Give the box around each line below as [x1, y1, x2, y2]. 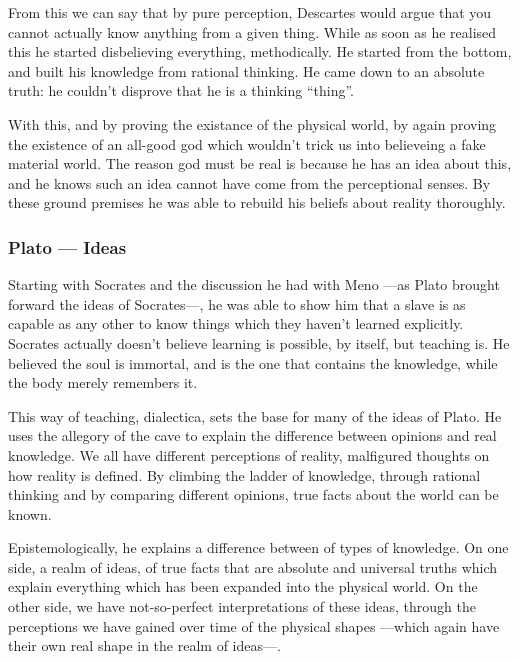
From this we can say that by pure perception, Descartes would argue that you [8, 2, 492, 22]
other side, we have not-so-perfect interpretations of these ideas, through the [8, 596, 477, 617]
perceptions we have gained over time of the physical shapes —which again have [8, 615, 500, 636]
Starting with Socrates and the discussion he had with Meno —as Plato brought [8, 274, 500, 295]
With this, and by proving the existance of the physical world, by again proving [8, 113, 497, 134]
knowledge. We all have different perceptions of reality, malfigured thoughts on [8, 444, 490, 465]
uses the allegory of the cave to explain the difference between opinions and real [8, 425, 497, 446]
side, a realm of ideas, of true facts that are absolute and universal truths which [8, 556, 498, 577]
